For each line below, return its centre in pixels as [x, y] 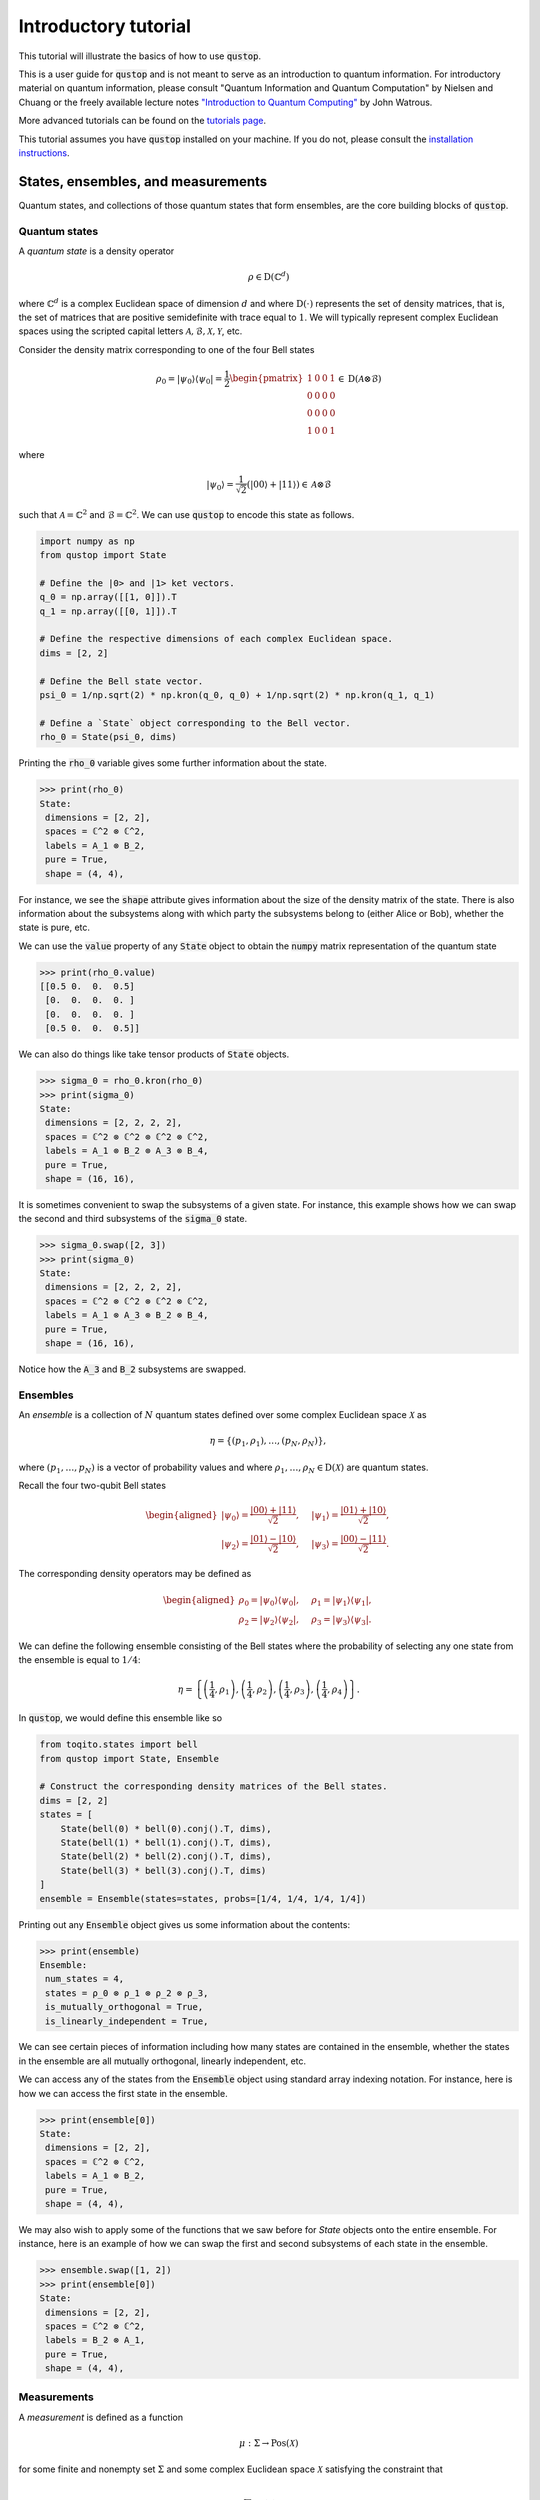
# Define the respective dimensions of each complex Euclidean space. [216, 639]
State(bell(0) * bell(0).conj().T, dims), [166, 1828]
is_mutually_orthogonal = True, [124, 2007]
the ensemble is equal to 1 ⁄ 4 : [79, 1660]
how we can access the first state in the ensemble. [123, 2093]
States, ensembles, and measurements [143, 181]
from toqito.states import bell [119, 1744]
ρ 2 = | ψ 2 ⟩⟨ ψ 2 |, [269, 1621]
